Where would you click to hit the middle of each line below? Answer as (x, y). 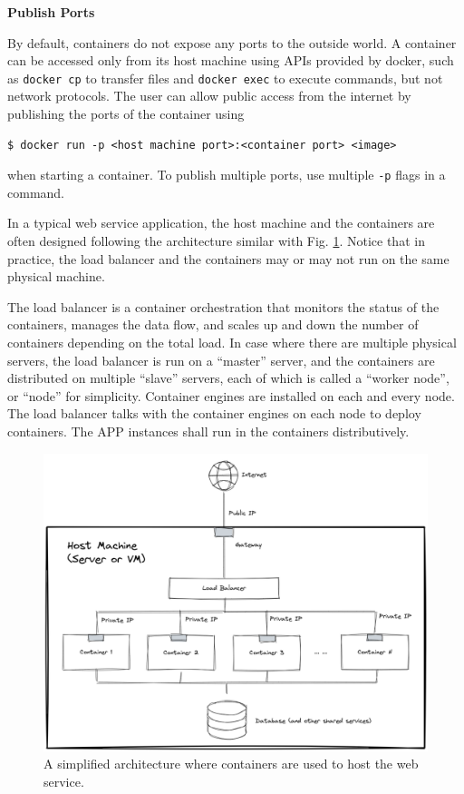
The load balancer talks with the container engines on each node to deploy (214, 413)
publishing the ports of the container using (126, 114)
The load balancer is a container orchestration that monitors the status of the (223, 306)
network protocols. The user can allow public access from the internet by (209, 96)
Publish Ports (51, 12)
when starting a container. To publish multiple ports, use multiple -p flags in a (227, 175)
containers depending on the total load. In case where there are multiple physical (232, 343)
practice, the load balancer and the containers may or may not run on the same (228, 258)
